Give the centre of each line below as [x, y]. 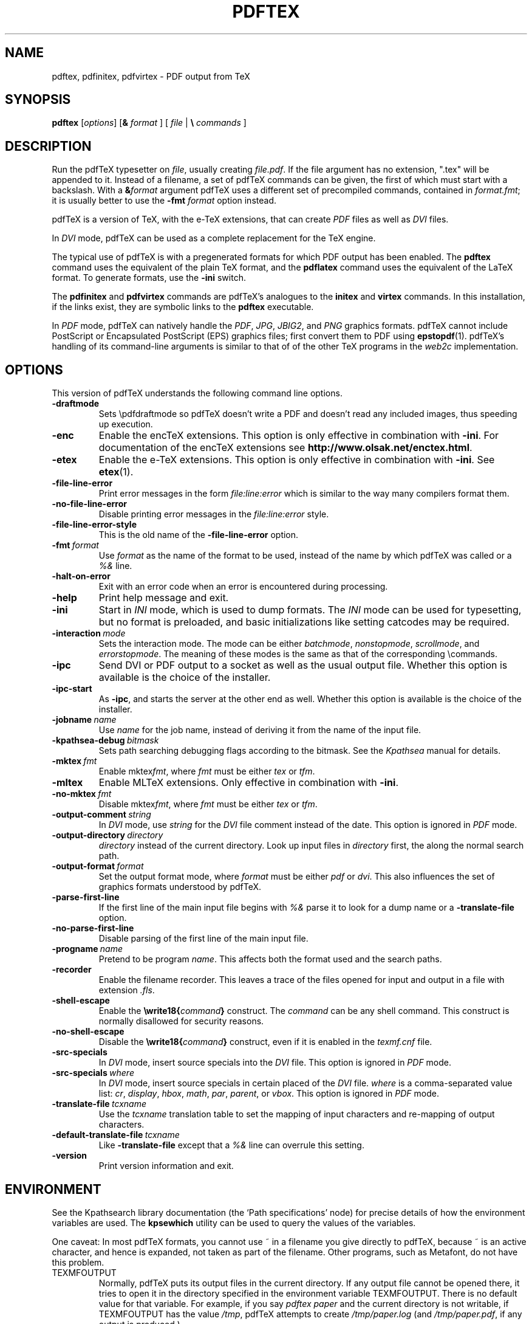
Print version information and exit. [166, 1166]
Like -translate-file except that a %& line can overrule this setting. [231, 1145]
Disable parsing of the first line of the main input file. [203, 939]
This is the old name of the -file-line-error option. [199, 535]
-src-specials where [93, 1073]
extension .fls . [127, 990]
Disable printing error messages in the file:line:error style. [214, 514]
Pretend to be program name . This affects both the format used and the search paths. [270, 959]
